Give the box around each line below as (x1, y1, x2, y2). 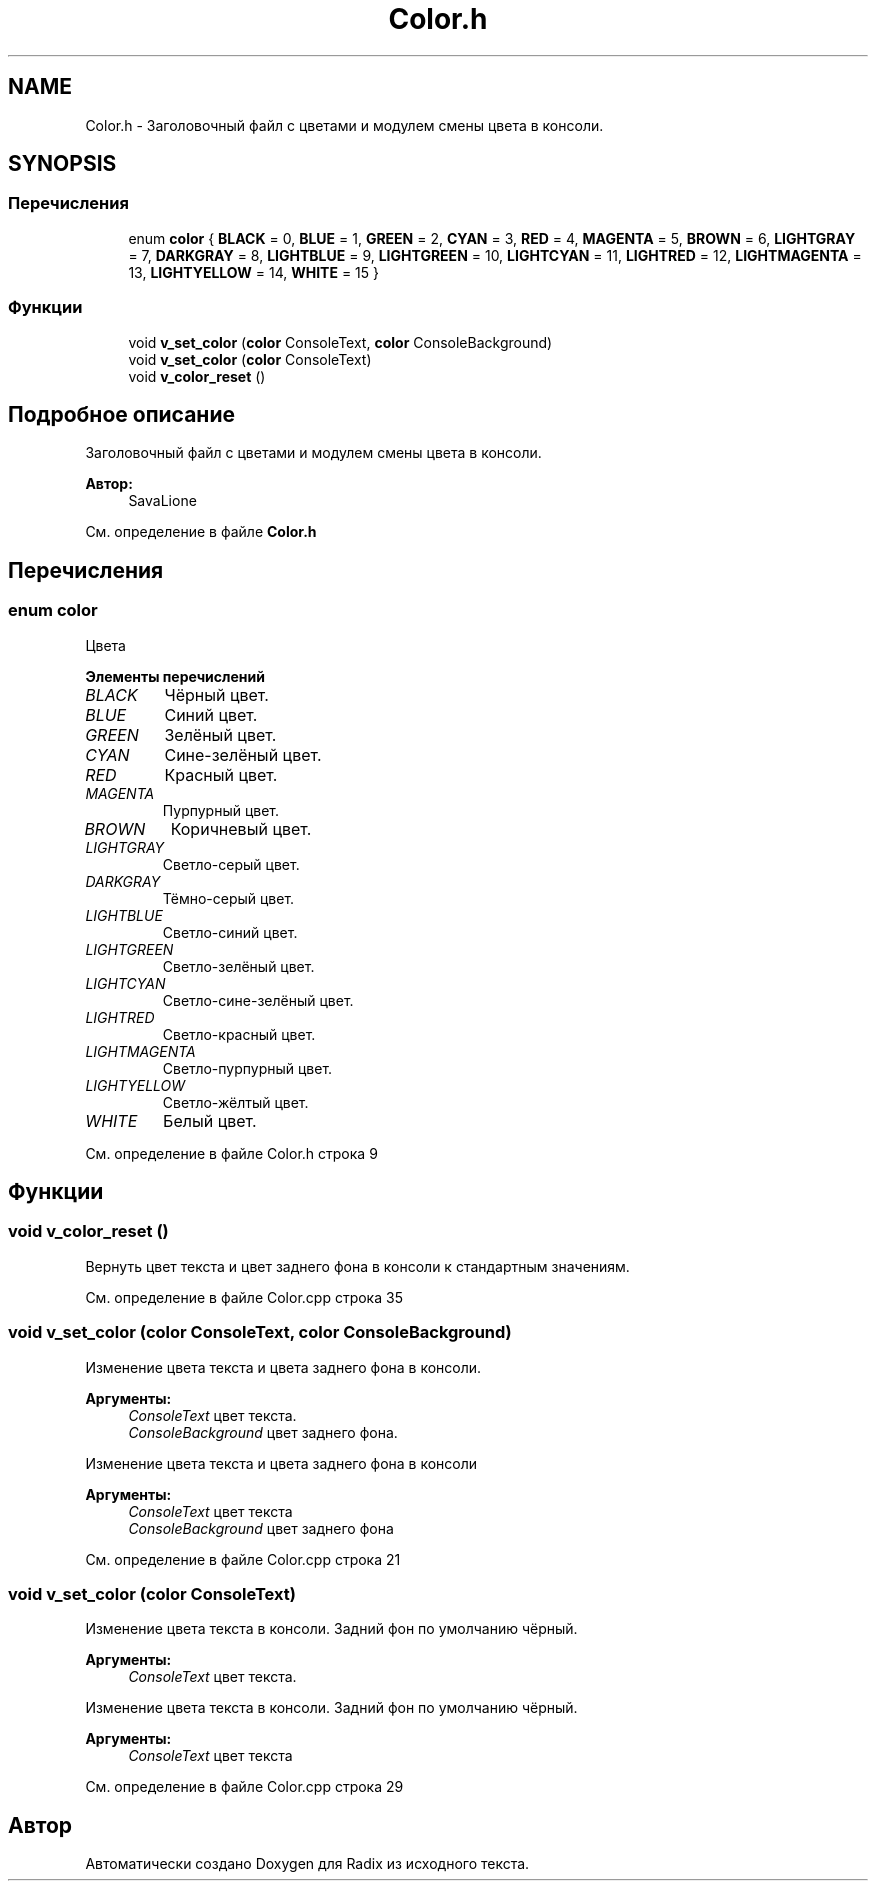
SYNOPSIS (8, 151, 117, 177)
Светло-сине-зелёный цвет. (162, 991, 354, 1009)
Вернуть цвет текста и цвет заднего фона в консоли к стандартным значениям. (85, 1257, 630, 1275)
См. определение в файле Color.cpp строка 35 (85, 1288, 403, 1306)
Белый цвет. (163, 1110, 257, 1131)
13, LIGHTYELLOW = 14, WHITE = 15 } (128, 263, 380, 281)
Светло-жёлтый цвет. (162, 1093, 309, 1111)
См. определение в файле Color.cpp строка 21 (85, 1550, 401, 1568)
